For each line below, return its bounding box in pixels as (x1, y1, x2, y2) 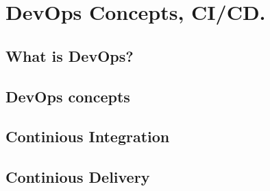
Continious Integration (5, 126, 170, 147)
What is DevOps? (5, 45, 134, 66)
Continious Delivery (5, 166, 150, 188)
